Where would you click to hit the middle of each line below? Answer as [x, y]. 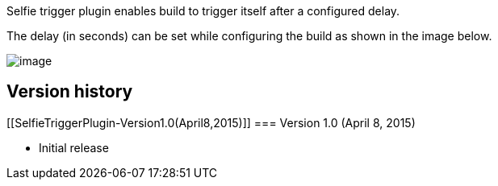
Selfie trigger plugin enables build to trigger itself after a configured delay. [203, 11]
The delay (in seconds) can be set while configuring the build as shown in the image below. [249, 36]
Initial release [74, 147]
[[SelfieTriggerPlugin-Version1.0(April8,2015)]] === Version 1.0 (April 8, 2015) [211, 122]
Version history [70, 92]
